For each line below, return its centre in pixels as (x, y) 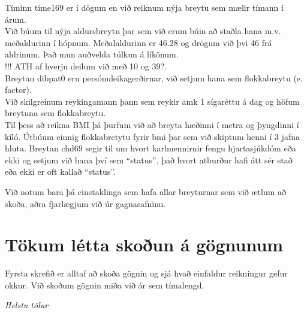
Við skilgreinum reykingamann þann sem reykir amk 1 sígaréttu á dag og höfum (152, 101)
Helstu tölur (27, 305)
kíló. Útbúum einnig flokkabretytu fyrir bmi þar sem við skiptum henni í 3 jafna (152, 136)
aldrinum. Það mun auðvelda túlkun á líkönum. (92, 54)
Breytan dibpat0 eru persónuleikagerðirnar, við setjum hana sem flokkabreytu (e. (154, 78)
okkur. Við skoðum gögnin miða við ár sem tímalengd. (105, 285)
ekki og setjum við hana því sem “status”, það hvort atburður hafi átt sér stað (149, 159)
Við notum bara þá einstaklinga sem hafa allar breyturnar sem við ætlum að (146, 191)
